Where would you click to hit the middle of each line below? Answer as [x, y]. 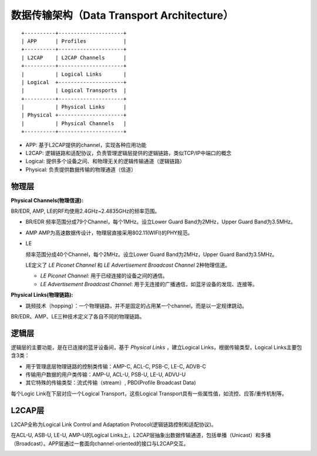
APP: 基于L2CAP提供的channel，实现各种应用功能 [86, 145]
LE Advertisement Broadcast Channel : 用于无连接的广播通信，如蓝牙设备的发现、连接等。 [149, 284]
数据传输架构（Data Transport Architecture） [122, 15]
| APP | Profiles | [74, 41]
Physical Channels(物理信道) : [47, 200]
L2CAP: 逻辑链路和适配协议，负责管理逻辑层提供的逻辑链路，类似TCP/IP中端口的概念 [129, 153]
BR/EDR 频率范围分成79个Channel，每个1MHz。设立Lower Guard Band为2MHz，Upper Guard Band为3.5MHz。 [161, 222]
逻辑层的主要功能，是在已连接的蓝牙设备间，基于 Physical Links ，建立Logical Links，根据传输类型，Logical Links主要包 [156, 347]
